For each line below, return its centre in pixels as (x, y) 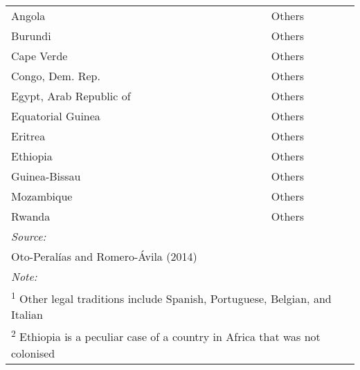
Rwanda (31, 216)
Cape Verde (39, 56)
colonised (33, 353)
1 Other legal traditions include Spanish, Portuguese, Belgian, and (171, 298)
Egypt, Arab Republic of (71, 96)
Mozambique (42, 196)
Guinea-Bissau (46, 176)
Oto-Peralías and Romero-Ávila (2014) (104, 256)
